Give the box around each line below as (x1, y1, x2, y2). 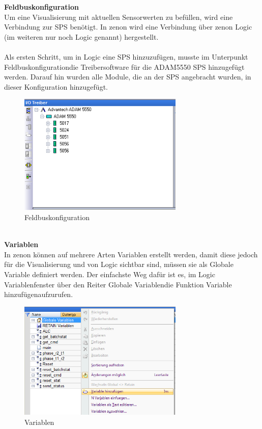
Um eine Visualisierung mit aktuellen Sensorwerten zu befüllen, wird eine (4, 11, 233, 22)
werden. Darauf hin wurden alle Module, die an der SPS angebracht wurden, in (4, 71, 251, 82)
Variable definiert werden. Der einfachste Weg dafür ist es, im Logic (4, 269, 215, 279)
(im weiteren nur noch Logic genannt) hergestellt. (4, 31, 159, 42)
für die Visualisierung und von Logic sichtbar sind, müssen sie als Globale (4, 259, 234, 270)
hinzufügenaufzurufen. (4, 289, 73, 300)
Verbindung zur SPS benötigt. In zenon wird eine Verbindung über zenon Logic (4, 21, 252, 32)
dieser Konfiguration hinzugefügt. (4, 81, 108, 92)
